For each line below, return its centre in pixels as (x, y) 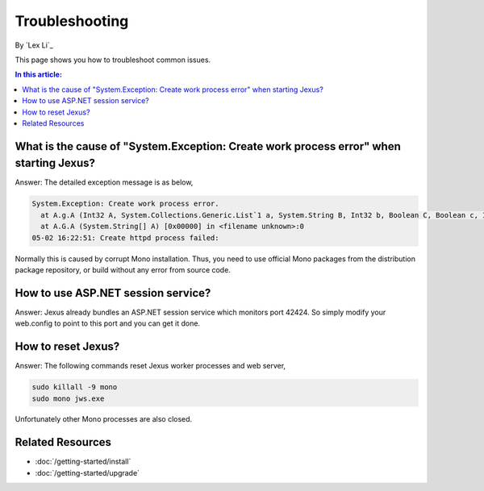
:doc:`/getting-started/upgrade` (88, 472)
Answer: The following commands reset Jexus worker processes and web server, (150, 366)
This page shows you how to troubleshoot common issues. (113, 60)
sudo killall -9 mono (75, 387)
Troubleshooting (72, 21)
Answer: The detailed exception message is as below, (104, 182)
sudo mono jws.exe (68, 398)
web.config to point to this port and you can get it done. (108, 323)
